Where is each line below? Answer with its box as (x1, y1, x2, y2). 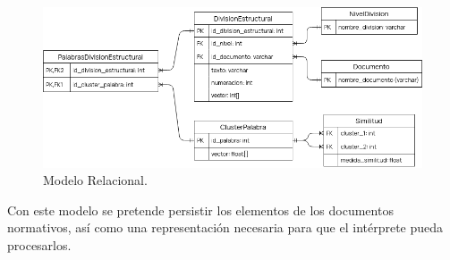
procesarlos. (7, 235, 72, 254)
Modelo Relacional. (43, 171, 148, 189)
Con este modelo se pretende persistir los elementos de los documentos (7, 200, 394, 219)
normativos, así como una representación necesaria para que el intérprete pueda (7, 218, 444, 237)
